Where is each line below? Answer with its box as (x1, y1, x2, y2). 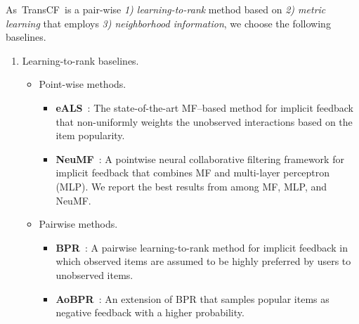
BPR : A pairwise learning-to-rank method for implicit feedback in (56, 240, 348, 254)
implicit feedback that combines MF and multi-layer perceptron (56, 165, 330, 180)
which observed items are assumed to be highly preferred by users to (56, 254, 351, 268)
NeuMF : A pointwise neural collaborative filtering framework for (56, 151, 344, 166)
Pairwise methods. (39, 216, 118, 231)
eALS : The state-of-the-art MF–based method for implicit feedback (56, 100, 353, 115)
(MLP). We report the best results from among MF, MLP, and (56, 179, 327, 193)
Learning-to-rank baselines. (22, 53, 139, 67)
